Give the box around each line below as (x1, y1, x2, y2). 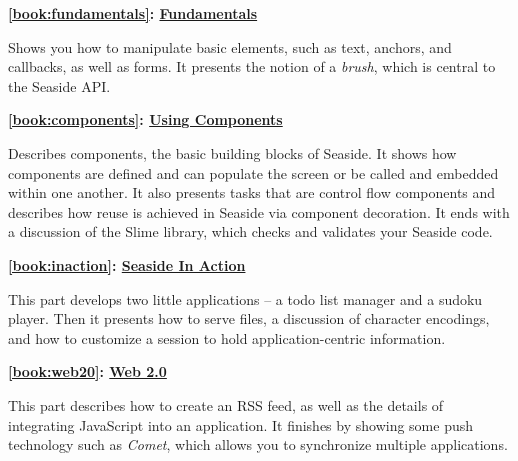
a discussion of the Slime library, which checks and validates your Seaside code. (8, 221, 493, 242)
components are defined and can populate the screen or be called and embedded (8, 162, 499, 183)
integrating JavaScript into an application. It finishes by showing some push (8, 414, 474, 435)
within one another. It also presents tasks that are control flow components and (8, 182, 496, 203)
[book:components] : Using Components (8, 109, 283, 130)
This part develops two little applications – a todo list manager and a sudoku (8, 288, 483, 309)
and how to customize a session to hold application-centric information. (8, 327, 446, 348)
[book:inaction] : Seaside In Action (8, 254, 246, 275)
